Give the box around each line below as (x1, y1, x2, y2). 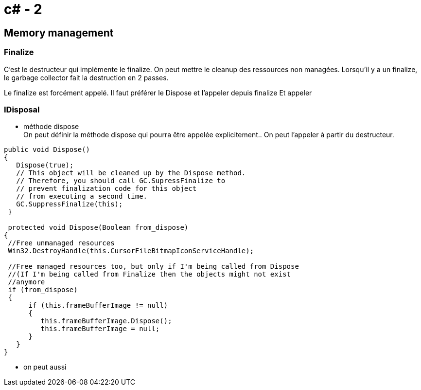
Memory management (4, 26, 114, 39)
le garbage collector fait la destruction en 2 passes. (4, 73, 169, 82)
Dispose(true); (16, 161, 74, 169)
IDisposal (4, 104, 40, 114)
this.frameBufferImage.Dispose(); (40, 317, 172, 325)
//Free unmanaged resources (8, 239, 115, 247)
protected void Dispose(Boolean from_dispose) (8, 223, 189, 232)
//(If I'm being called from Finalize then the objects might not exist (8, 270, 291, 279)
